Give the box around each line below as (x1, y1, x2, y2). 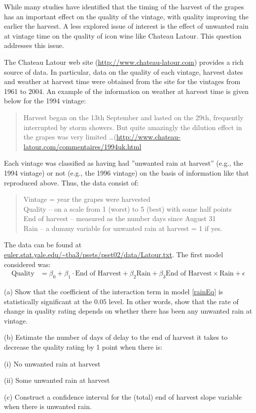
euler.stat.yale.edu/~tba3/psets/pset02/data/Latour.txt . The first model (4, 249, 223, 260)
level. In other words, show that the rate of (109, 296, 239, 306)
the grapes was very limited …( (23, 132, 116, 142)
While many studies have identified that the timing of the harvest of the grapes (4, 1, 244, 11)
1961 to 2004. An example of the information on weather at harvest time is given (4, 86, 249, 96)
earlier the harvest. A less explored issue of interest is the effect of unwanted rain (4, 21, 249, 31)
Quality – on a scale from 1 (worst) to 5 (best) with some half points (23, 203, 232, 214)
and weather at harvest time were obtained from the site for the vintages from (4, 76, 241, 87)
